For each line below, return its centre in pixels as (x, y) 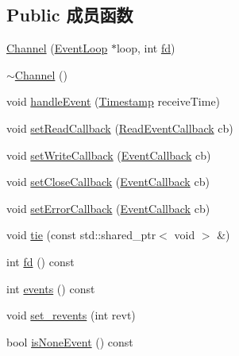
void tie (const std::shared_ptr (81, 235)
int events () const (51, 288)
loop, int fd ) (146, 48)
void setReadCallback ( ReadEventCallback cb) (120, 128)
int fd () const (40, 261)
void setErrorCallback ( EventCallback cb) (108, 208)
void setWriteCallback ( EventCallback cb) (109, 155)
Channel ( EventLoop (57, 48)
